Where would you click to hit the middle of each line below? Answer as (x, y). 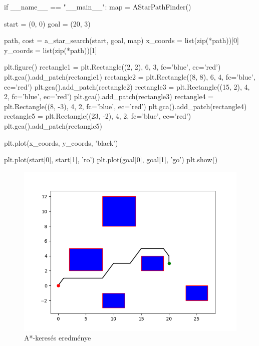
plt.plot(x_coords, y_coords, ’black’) (61, 142)
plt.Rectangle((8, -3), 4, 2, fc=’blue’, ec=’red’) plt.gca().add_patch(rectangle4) (125, 106)
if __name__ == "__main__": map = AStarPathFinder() (98, 7)
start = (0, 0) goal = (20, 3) (47, 23)
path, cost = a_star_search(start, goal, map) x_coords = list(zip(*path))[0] (121, 40)
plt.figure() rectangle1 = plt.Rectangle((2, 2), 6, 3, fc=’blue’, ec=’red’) (112, 67)
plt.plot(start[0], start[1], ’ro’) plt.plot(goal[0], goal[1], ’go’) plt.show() (111, 159)
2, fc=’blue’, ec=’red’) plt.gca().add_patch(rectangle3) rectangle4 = (109, 96)
